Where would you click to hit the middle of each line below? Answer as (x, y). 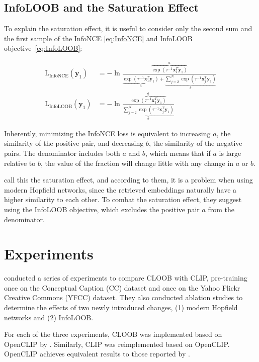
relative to (20, 163)
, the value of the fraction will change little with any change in (137, 163)
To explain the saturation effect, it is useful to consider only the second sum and (128, 28)
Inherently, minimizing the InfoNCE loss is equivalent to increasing (107, 133)
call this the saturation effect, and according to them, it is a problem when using (128, 180)
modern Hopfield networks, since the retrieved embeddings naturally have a (120, 189)
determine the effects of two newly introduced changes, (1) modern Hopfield (121, 307)
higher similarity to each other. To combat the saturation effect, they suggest (123, 199)
